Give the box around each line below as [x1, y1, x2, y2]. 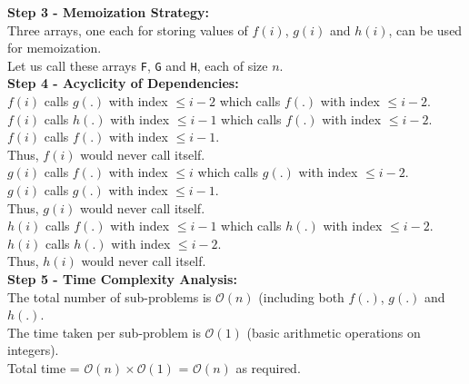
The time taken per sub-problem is [7, 322, 201, 341]
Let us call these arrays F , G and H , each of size [7, 55, 268, 74]
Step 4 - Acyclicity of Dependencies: [7, 74, 239, 93]
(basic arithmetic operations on [246, 322, 421, 341]
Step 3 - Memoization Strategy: [7, 3, 209, 21]
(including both [258, 287, 344, 306]
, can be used [388, 20, 463, 39]
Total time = [7, 358, 80, 377]
